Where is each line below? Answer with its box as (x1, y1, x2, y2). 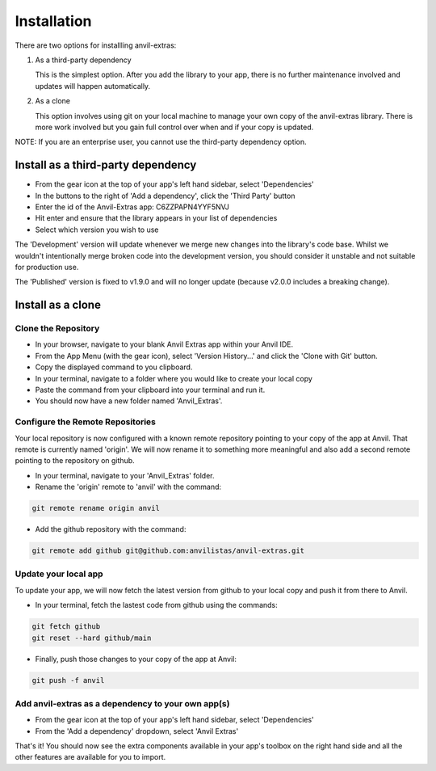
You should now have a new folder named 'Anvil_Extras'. (35, 396, 223, 406)
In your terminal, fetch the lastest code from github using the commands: (35, 600, 278, 610)
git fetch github (31, 622, 101, 631)
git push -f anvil (31, 676, 105, 685)
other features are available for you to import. (15, 752, 166, 762)
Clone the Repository (15, 323, 100, 335)
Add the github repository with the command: (35, 525, 187, 534)
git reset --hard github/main (31, 633, 152, 642)
